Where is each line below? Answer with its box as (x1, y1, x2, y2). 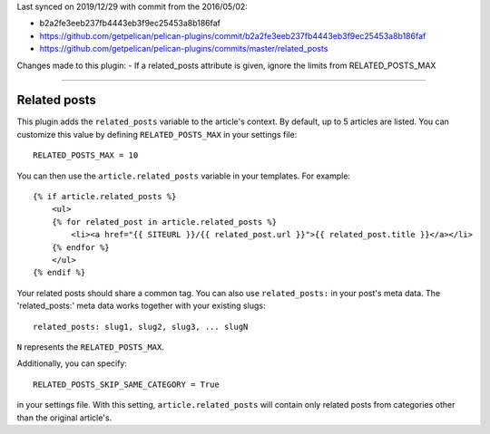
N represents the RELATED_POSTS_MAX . (16, 341, 165, 352)
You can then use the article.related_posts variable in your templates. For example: (16, 170, 351, 181)
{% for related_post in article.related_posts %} (51, 217, 277, 227)
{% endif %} (33, 267, 86, 278)
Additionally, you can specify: (16, 358, 127, 369)
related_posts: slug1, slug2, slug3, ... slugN (33, 322, 249, 332)
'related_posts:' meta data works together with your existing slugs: (16, 300, 266, 312)
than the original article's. (16, 412, 113, 423)
